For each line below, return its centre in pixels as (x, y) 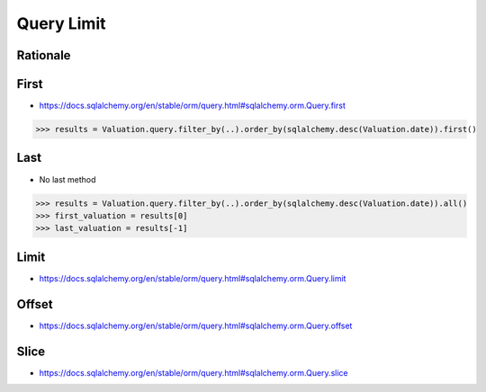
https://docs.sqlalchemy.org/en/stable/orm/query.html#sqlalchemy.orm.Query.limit (193, 278)
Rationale (44, 55)
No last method (67, 179)
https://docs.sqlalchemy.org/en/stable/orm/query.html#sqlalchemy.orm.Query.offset (196, 325)
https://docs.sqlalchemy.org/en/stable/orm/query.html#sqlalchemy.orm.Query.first (192, 106)
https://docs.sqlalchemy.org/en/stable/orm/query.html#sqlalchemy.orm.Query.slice (193, 372)
